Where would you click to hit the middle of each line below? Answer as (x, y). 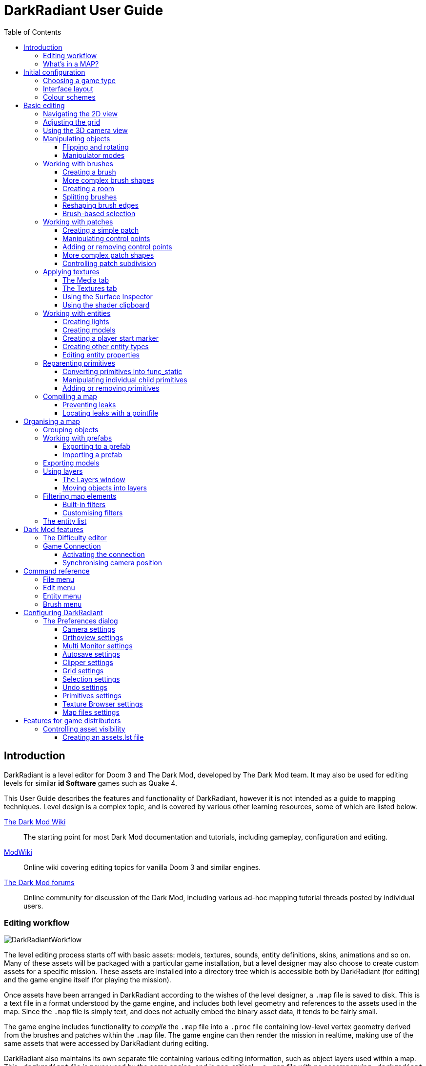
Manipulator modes (94, 155)
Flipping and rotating (96, 147)
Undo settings (85, 687)
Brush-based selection (99, 213)
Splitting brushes (90, 197)
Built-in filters (84, 504)
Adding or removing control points (117, 246)
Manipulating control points (106, 238)
